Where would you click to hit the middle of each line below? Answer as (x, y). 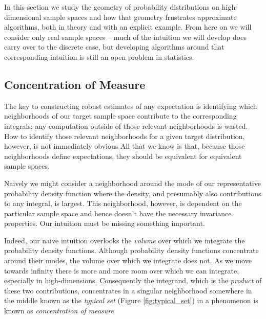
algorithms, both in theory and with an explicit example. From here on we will (128, 27)
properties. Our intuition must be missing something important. (105, 223)
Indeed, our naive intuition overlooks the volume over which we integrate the (125, 240)
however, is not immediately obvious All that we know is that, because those (125, 146)
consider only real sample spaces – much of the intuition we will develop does (125, 37)
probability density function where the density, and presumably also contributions (133, 193)
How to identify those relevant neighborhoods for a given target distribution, (125, 136)
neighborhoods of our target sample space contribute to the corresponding (120, 116)
